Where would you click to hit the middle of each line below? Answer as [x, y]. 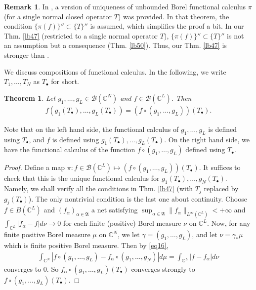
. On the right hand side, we [207, 139]
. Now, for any [229, 223]
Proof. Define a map [35, 167]
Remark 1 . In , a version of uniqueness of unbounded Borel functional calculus [125, 6]
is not [235, 35]
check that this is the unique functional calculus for [82, 178]
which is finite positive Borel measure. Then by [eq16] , [86, 245]
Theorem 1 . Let [30, 98]
